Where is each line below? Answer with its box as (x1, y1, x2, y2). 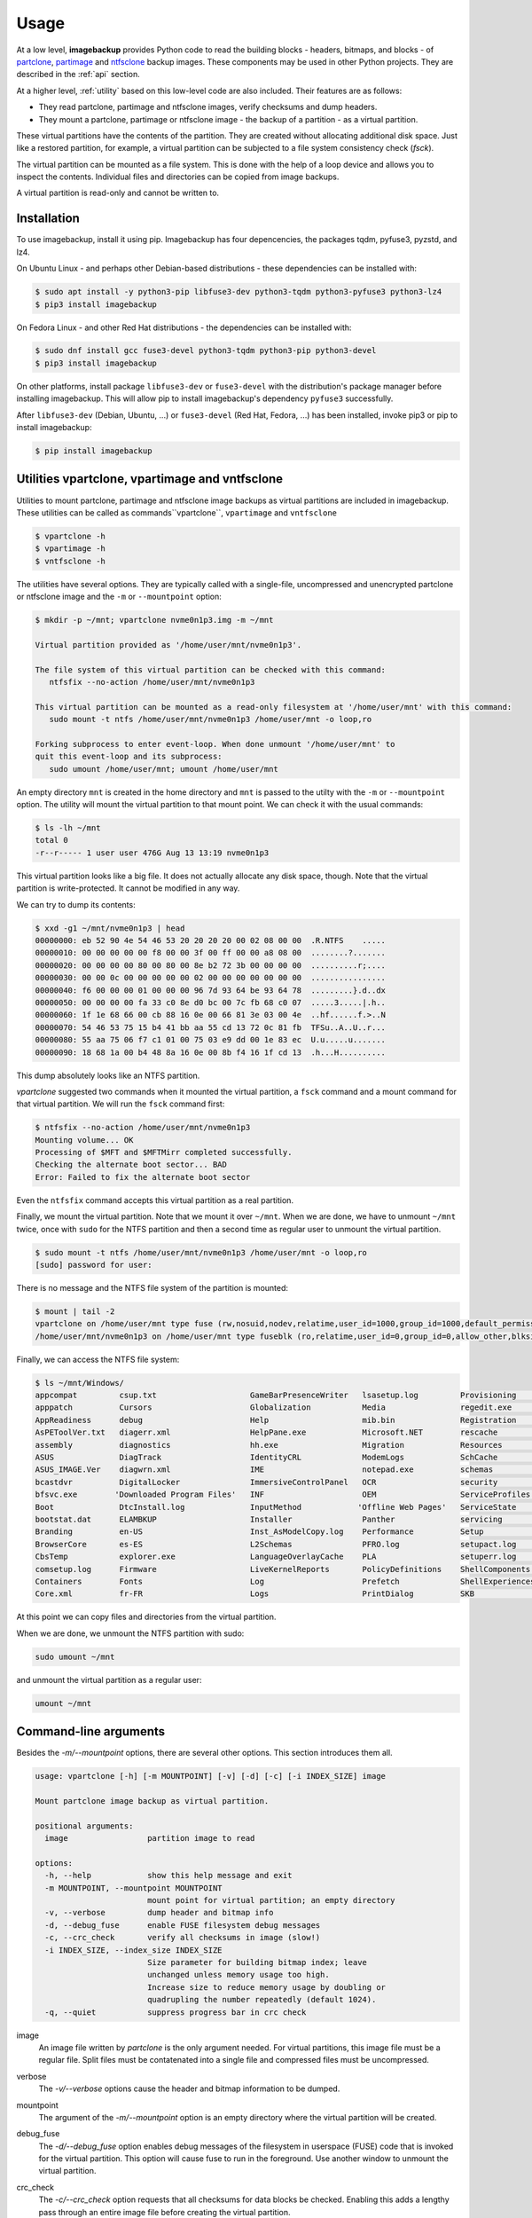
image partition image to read (44, 1833, 255, 1844)
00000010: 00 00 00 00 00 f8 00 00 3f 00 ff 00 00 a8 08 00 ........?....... (35, 948, 386, 958)
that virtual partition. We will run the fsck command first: (16, 1098, 225, 1109)
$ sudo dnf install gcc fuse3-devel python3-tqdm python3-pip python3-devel (35, 346, 377, 356)
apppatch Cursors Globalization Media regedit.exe (35, 1403, 512, 1412)
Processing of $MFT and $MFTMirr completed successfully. (35, 1147, 293, 1158)
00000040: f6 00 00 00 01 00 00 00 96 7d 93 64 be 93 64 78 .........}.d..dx (35, 985, 386, 995)
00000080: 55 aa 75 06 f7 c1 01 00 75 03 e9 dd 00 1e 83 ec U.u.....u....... (35, 1034, 386, 1045)
